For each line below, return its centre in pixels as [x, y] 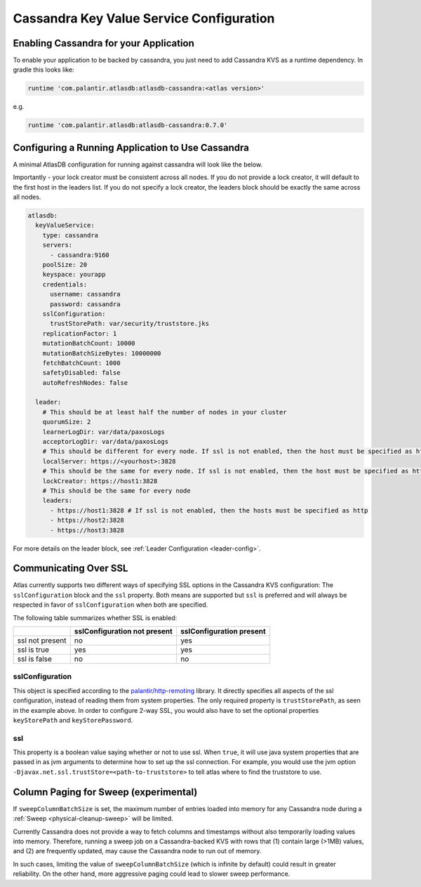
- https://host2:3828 [87, 520]
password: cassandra [85, 304]
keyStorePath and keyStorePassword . [73, 720]
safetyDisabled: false [81, 373]
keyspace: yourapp [74, 275]
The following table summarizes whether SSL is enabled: [95, 617]
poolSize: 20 [65, 265]
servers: [58, 245]
